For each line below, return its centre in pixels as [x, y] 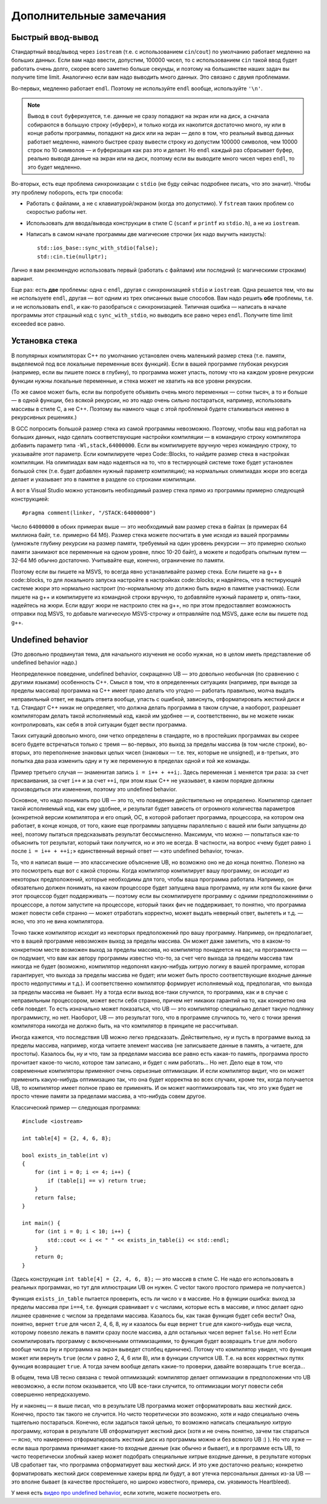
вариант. [22, 279]
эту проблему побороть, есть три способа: [67, 192]
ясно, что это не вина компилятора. [58, 922]
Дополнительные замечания [89, 16]
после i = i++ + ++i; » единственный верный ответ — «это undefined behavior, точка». [127, 851]
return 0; [49, 1257]
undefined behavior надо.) [45, 662]
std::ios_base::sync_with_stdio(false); [98, 248]
